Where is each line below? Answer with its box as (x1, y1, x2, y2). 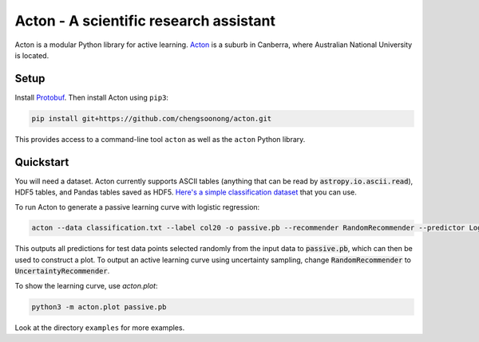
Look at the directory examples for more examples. (14, 323, 185, 332)
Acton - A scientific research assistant (14, 12, 275, 29)
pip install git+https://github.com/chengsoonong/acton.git (31, 114, 272, 123)
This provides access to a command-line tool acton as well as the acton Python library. (14, 134, 306, 143)
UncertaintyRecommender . (14, 266, 110, 276)
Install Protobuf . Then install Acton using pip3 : (14, 92, 169, 102)
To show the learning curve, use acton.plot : (14, 281, 158, 290)
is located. (14, 50, 49, 60)
